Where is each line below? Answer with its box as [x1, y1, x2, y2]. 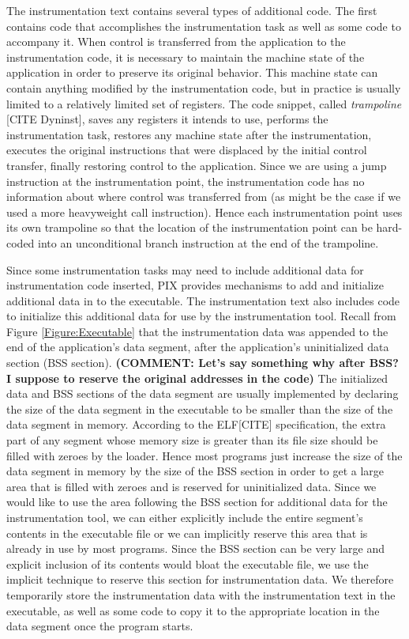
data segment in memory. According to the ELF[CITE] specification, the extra [6, 416, 386, 433]
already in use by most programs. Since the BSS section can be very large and [6, 540, 385, 557]
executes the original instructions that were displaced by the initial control [6, 142, 367, 158]
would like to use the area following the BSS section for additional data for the [6, 493, 388, 510]
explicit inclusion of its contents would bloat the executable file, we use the [6, 555, 369, 572]
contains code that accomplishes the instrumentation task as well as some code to [6, 17, 401, 34]
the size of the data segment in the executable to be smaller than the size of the [6, 400, 393, 417]
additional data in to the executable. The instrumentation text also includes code [6, 292, 400, 308]
